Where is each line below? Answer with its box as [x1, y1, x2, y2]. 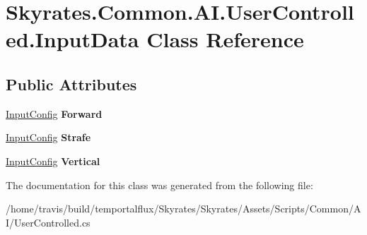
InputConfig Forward [6, 106, 103, 121]
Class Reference [146, 25, 304, 54]
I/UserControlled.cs [6, 215, 91, 229]
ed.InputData [6, 25, 139, 54]
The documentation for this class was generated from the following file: [6, 177, 313, 192]
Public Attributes [6, 73, 137, 95]
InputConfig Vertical [6, 153, 100, 168]
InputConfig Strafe [6, 130, 91, 145]
